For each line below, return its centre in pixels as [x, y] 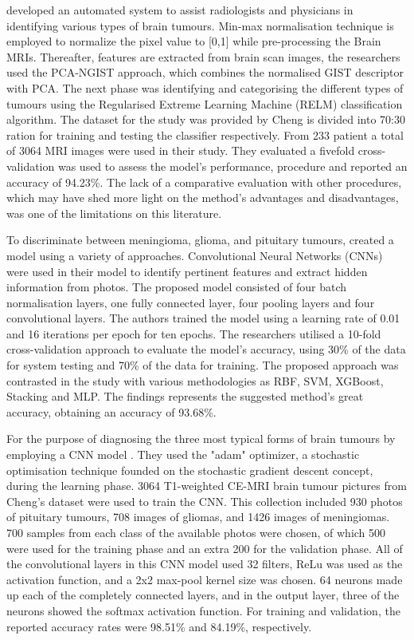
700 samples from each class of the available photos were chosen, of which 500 [196, 532]
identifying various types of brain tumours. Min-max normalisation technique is [200, 25]
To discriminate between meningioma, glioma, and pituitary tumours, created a [200, 240]
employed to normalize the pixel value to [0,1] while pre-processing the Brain [194, 41]
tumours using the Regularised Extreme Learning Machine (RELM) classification [205, 103]
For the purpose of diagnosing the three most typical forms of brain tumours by [201, 439]
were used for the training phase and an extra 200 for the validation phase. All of [205, 548]
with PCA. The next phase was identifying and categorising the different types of [205, 87]
